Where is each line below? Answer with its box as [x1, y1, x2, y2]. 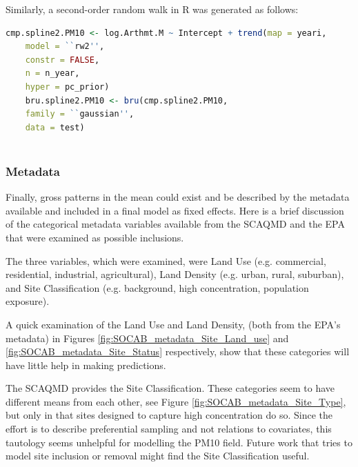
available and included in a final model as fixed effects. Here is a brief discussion [6, 203, 344, 217]
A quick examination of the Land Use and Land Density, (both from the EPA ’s [6, 317, 341, 331]
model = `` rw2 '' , [25, 41, 105, 52]
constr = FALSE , [25, 54, 100, 65]
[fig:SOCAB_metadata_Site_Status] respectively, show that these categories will [6, 344, 350, 359]
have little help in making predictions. [6, 357, 166, 372]
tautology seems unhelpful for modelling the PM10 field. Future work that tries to [6, 435, 352, 449]
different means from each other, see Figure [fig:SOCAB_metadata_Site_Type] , [6, 394, 346, 408]
